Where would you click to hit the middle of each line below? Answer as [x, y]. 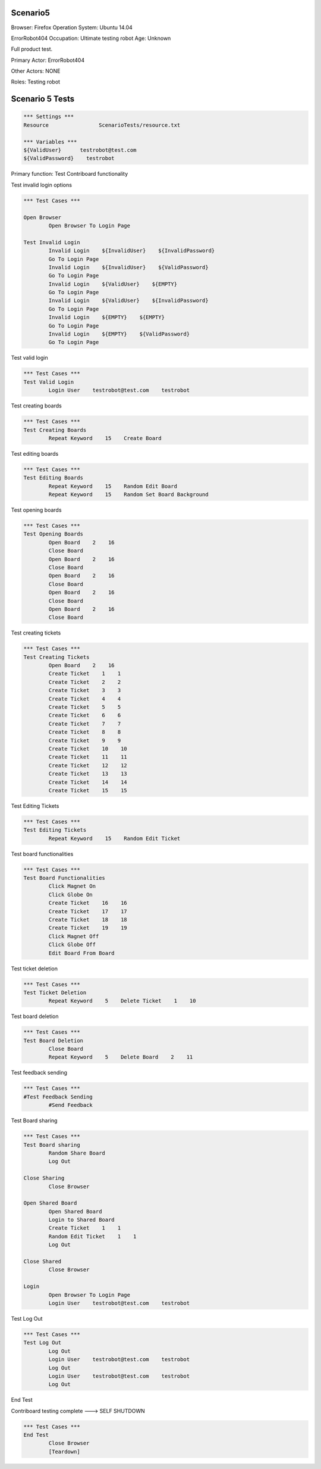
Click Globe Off [72, 945]
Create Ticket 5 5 [85, 707]
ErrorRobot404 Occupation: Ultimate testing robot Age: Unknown [91, 38]
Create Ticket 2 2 [85, 682]
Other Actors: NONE [36, 71]
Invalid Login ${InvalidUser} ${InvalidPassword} [132, 251]
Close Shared [43, 1262]
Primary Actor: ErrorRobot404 [48, 60]
